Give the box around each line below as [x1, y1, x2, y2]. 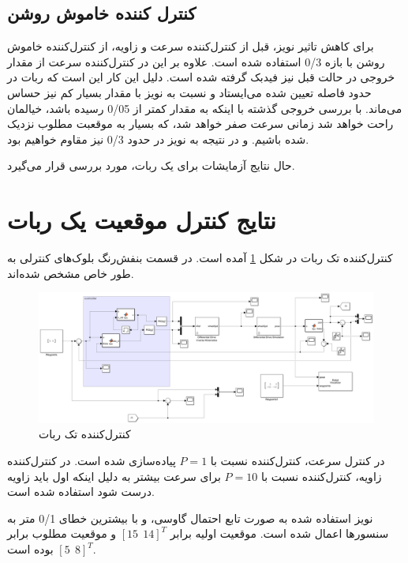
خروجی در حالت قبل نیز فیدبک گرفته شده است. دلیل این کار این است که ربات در [7, 69, 395, 85]
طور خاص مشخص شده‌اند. [7, 265, 134, 281]
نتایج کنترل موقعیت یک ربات [7, 204, 276, 236]
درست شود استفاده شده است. [7, 483, 155, 500]
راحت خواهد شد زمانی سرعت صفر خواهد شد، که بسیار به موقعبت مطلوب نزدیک [7, 115, 394, 132]
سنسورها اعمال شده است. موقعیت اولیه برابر [170, 525, 389, 542]
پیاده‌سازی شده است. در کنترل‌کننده [7, 452, 176, 469]
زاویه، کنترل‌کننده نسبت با [260, 467, 382, 484]
